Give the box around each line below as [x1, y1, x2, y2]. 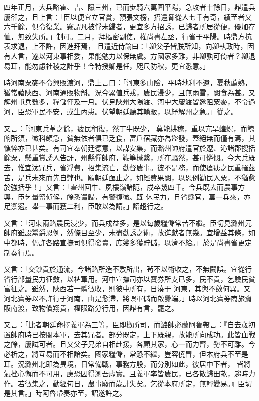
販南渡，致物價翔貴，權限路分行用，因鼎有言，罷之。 [4, 302, 178, 313]
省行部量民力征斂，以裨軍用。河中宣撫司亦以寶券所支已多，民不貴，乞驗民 [4, 273, 248, 284]
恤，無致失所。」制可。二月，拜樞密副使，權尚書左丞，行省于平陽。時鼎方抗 [4, 31, 252, 41]
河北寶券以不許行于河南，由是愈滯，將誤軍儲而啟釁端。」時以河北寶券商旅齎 [4, 293, 252, 303]
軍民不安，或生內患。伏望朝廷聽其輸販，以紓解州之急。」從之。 [31, 106, 238, 116]
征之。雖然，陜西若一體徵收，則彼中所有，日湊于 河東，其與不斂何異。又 [10, 283, 251, 294]
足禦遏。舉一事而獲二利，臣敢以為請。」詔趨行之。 [4, 201, 168, 211]
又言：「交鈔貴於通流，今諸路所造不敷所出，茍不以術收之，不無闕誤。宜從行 [4, 264, 252, 274]
